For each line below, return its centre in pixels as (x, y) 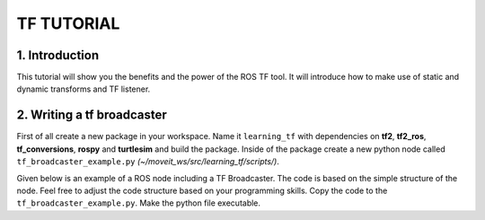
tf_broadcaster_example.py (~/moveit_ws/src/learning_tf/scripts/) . (148, 162)
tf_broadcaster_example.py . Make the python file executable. (138, 203)
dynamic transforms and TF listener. (84, 89)
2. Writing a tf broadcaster (92, 115)
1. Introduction (57, 55)
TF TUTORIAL (68, 23)
